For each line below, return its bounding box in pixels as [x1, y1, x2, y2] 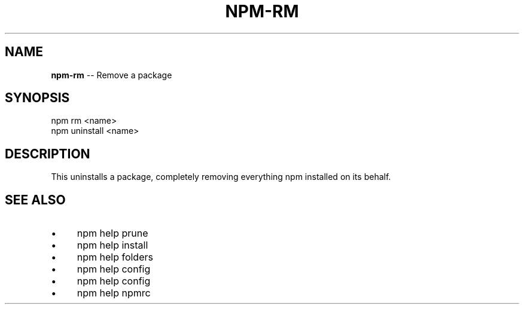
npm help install [77, 239, 148, 252]
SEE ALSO [5, 192, 66, 207]
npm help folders [77, 251, 153, 264]
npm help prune [77, 227, 148, 240]
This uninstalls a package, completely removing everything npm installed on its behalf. [51, 172, 391, 182]
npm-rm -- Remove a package [51, 69, 172, 80]
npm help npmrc [77, 287, 151, 299]
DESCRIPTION [5, 146, 90, 161]
